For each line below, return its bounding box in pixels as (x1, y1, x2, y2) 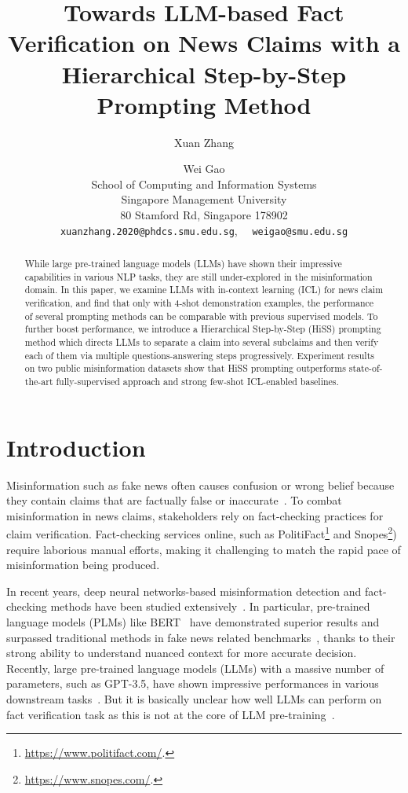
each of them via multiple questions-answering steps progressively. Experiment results (24, 348, 374, 362)
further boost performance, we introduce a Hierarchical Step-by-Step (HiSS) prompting (24, 322, 381, 336)
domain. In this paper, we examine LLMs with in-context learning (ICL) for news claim (24, 283, 384, 296)
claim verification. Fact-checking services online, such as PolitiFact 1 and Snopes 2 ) (6, 523, 397, 542)
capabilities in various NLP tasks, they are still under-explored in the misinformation (24, 270, 373, 283)
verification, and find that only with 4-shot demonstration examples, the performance (24, 296, 374, 310)
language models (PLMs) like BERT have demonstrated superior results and (6, 614, 380, 630)
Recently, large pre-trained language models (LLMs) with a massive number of (6, 659, 384, 676)
